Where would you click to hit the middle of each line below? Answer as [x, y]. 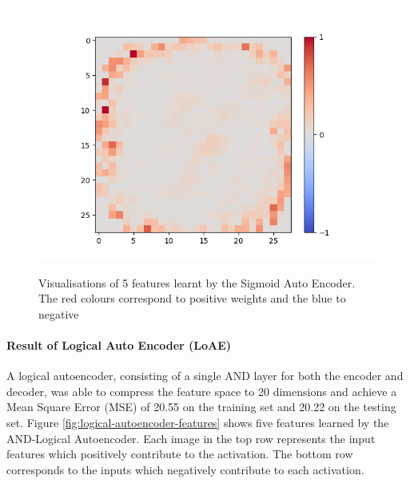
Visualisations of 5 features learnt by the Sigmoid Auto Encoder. [197, 282]
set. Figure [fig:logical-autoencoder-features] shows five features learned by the [198, 422]
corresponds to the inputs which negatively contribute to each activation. [185, 469]
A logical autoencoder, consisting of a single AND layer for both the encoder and [205, 376]
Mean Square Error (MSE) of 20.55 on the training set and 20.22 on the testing [201, 407]
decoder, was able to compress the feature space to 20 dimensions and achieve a [202, 391]
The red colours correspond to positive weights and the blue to [192, 298]
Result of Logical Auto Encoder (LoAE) [119, 344]
